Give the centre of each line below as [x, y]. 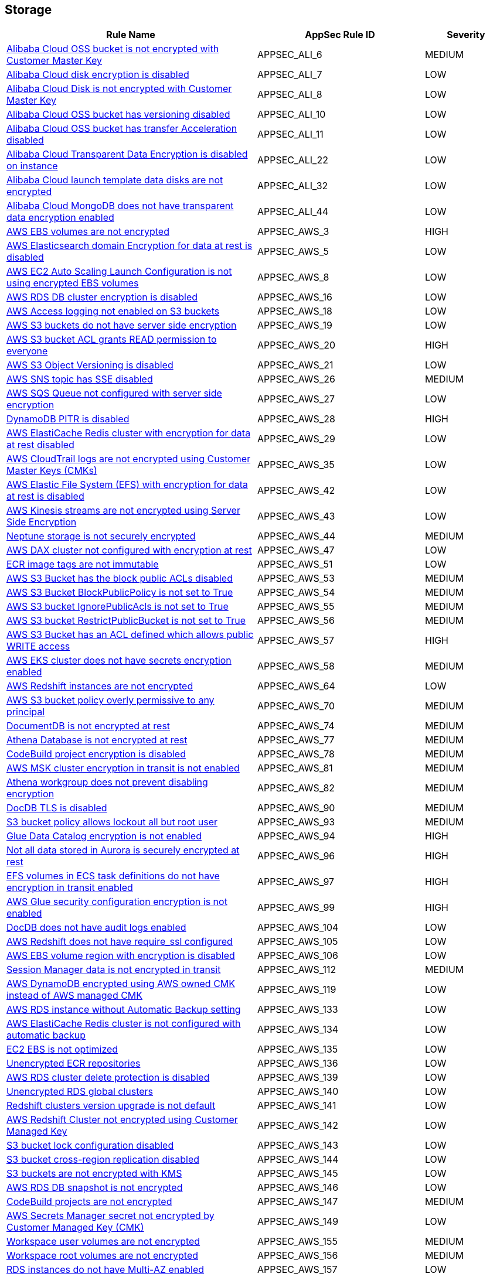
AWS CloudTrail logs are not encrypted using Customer [129, 459]
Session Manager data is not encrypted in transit [114, 970]
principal [26, 712]
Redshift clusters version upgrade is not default [111, 1106]
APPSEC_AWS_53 [296, 578]
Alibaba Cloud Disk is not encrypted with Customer [119, 89]
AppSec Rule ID [340, 35]
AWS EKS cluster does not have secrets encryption [119, 660]
